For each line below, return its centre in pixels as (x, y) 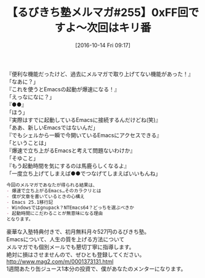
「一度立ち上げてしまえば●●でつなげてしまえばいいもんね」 (84, 173)
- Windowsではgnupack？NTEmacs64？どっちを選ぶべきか (70, 208)
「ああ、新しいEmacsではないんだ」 (52, 127)
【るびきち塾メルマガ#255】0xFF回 (97, 13)
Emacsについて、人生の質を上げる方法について (65, 239)
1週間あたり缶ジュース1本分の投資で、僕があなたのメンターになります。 (96, 269)
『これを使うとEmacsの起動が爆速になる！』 (63, 89)
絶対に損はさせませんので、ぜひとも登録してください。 (76, 255)
